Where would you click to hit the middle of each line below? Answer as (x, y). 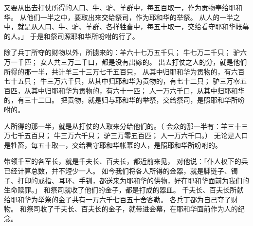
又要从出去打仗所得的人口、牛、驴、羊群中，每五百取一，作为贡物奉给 (116, 7)
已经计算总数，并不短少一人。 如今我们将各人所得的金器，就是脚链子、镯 (121, 170)
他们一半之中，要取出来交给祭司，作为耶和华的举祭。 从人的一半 (130, 17)
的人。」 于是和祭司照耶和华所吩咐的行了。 (72, 36)
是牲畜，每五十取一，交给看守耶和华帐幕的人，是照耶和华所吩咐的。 (113, 145)
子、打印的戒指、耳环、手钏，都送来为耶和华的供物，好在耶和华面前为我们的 (126, 180)
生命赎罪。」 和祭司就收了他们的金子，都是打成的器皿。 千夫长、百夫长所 (120, 190)
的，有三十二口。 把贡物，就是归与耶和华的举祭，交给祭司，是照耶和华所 (121, 100)
